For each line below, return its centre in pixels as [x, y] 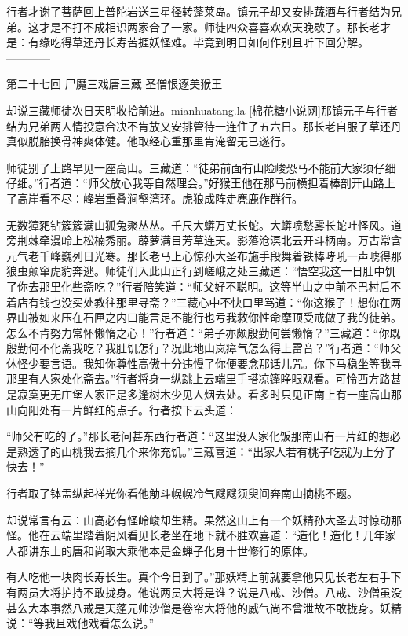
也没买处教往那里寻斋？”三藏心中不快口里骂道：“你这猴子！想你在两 [226, 301]
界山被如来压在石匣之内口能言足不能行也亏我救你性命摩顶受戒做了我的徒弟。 [204, 317]
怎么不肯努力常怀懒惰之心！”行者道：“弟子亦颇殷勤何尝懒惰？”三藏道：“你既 [204, 332]
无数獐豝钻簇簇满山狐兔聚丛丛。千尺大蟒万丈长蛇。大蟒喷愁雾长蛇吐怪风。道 [204, 224]
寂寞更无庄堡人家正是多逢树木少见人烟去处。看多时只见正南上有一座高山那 [209, 394]
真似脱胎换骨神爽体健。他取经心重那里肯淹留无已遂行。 [149, 141]
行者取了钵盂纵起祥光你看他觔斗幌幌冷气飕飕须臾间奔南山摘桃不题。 [182, 493]
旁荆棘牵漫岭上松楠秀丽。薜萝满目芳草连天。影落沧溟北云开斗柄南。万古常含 [204, 240]
